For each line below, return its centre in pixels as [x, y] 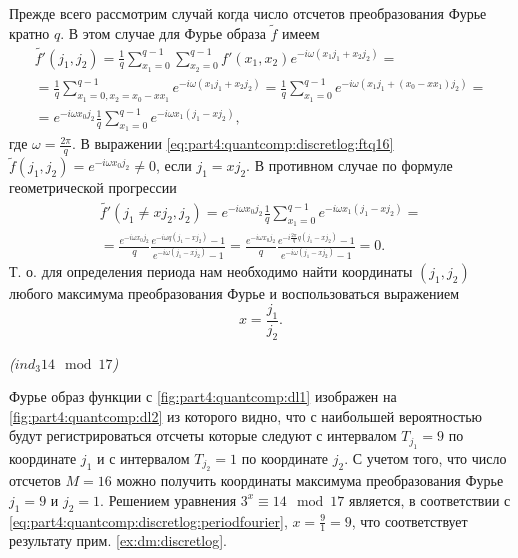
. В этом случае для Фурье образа [163, 32]
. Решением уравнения [168, 499]
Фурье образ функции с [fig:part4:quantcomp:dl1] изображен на [203, 396]
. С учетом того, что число [425, 457]
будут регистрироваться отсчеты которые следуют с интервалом [203, 435]
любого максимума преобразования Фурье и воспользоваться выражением [234, 293]
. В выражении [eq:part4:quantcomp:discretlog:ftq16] [232, 143]
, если [174, 165]
